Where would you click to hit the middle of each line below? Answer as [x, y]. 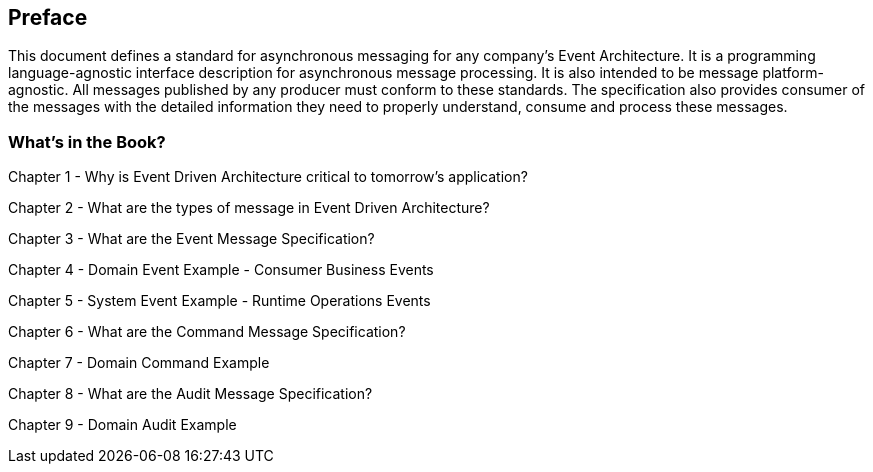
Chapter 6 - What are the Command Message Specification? [207, 332]
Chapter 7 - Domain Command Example [139, 363]
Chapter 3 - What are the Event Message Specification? [191, 239]
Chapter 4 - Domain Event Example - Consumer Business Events [221, 270]
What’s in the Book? [87, 141]
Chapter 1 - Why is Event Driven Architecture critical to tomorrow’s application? [268, 177]
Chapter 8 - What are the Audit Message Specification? [190, 394]
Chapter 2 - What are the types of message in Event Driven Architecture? [249, 208]
